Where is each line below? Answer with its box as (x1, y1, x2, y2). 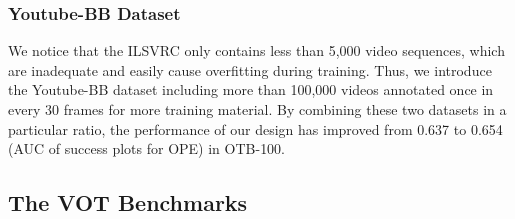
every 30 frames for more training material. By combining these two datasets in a (8, 99, 507, 119)
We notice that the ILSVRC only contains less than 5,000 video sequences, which (8, 40, 505, 61)
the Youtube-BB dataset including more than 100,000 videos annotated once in (8, 79, 494, 100)
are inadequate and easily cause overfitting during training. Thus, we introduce (8, 59, 492, 80)
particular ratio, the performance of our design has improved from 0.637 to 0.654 (8, 118, 503, 139)
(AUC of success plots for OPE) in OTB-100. (8, 138, 286, 159)
